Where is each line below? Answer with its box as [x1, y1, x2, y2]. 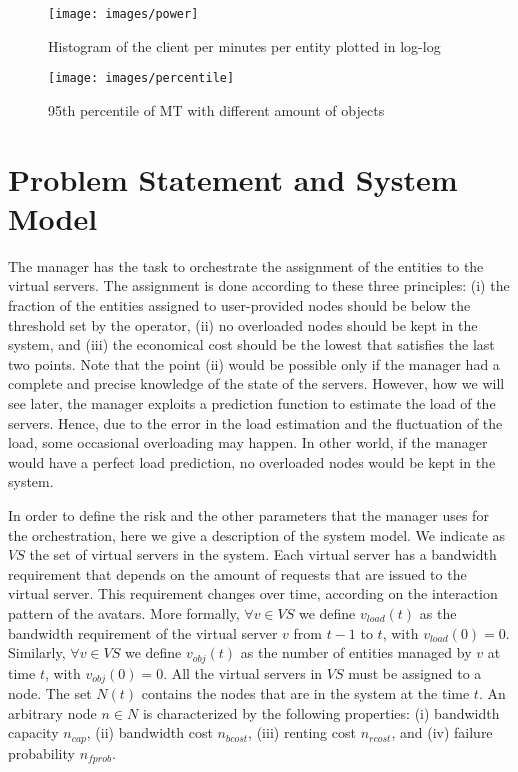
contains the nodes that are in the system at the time [141, 683, 470, 703]
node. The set [8, 683, 92, 703]
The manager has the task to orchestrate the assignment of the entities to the [8, 255, 484, 276]
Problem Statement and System [8, 158, 458, 199]
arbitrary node [8, 702, 97, 723]
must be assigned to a [348, 662, 482, 683]
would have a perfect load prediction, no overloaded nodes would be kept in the [8, 451, 496, 472]
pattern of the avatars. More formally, [8, 602, 240, 623]
